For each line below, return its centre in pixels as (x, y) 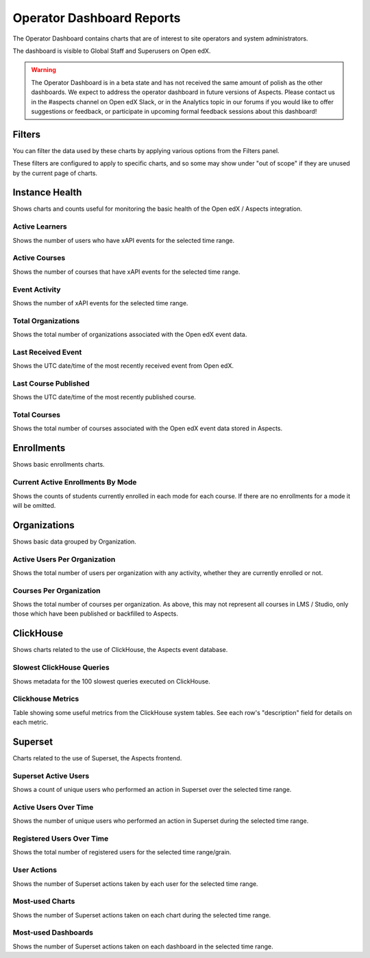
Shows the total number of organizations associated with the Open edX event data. (130, 335)
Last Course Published (51, 383)
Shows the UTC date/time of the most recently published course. (104, 397)
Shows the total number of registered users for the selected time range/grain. (122, 852)
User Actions (35, 870)
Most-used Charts (44, 901)
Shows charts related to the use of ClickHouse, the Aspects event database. (120, 650)
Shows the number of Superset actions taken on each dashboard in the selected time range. (143, 946)
